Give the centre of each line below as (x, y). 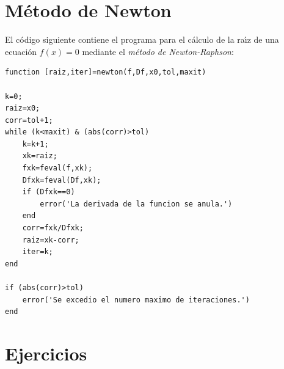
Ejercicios (46, 353)
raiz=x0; (23, 108)
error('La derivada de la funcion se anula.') (136, 204)
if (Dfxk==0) (49, 192)
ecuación (21, 51)
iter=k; (38, 252)
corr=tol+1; (29, 120)
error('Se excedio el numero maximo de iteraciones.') (136, 300)
